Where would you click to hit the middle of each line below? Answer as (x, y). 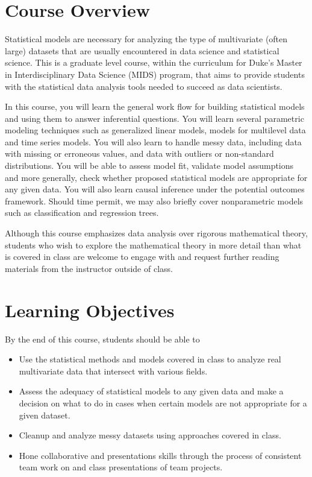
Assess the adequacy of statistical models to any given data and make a (151, 391)
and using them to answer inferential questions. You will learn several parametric (154, 118)
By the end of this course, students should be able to (102, 339)
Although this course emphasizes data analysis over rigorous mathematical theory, (156, 233)
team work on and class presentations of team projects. (121, 467)
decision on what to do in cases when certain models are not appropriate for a (163, 403)
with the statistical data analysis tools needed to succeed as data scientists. (144, 86)
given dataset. (45, 415)
